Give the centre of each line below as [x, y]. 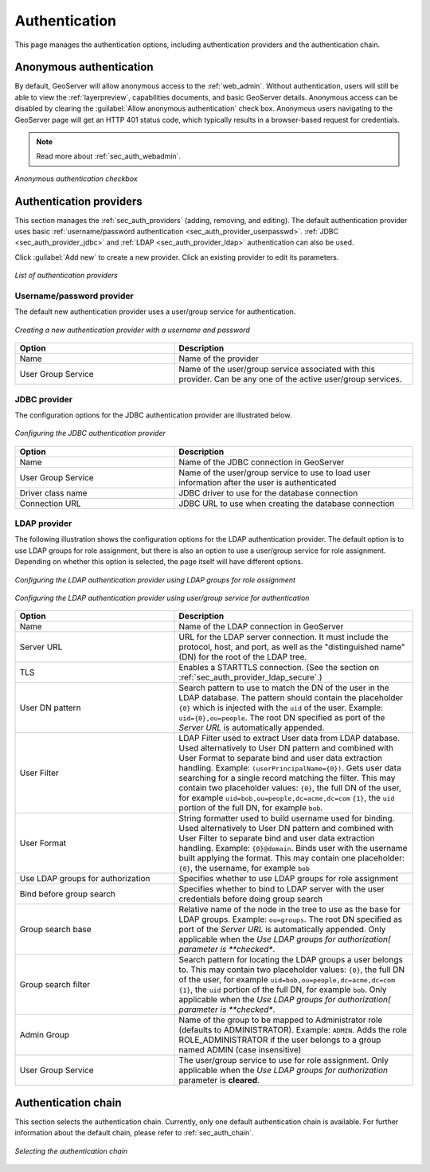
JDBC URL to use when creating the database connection [287, 504]
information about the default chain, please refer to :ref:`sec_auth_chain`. [134, 1133]
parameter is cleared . [219, 1080]
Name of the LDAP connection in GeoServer [261, 627]
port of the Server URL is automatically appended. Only [282, 930]
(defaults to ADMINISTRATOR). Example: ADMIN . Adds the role [293, 1030]
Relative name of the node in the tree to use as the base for [290, 910]
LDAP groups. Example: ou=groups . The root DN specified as [290, 919]
